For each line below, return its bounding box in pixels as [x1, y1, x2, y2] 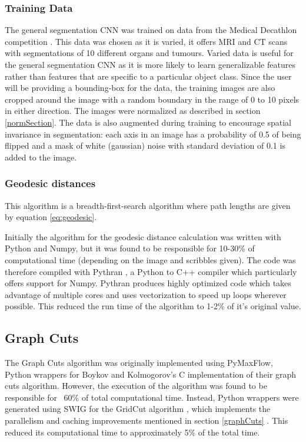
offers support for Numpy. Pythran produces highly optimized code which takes [5, 277, 291, 289]
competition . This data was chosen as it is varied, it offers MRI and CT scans [5, 35, 288, 47]
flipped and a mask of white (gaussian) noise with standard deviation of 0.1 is [5, 139, 285, 152]
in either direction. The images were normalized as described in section [5, 104, 261, 117]
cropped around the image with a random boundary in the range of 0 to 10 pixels [5, 93, 300, 105]
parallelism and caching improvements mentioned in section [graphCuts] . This [5, 414, 288, 427]
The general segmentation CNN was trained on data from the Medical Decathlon [5, 24, 297, 36]
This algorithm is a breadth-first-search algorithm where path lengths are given [5, 199, 291, 211]
